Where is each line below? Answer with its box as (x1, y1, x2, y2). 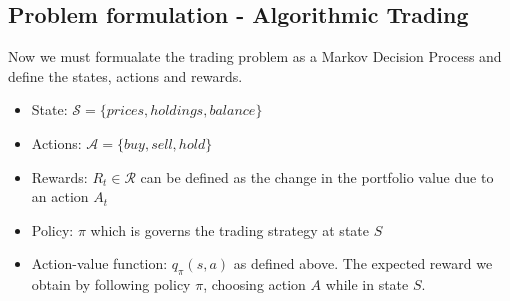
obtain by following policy (31, 274, 191, 295)
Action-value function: (31, 253, 168, 274)
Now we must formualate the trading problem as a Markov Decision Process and (8, 46, 502, 67)
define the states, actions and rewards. (8, 65, 243, 86)
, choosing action (203, 274, 306, 295)
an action (31, 186, 89, 207)
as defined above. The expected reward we (233, 253, 493, 274)
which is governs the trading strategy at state (90, 219, 369, 240)
